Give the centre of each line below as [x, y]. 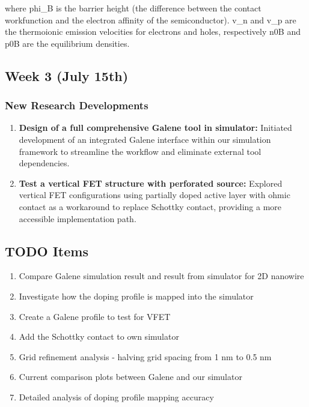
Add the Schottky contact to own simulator [99, 336]
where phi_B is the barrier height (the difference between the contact [133, 8]
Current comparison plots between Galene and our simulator [130, 377]
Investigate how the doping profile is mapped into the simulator [136, 296]
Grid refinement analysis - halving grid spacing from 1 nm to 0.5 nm [145, 356]
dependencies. [44, 163]
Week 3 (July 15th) [67, 75]
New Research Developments [77, 105]
